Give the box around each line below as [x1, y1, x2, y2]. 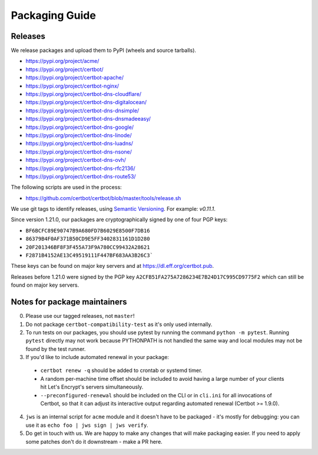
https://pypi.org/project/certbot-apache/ [25, 74, 124, 81]
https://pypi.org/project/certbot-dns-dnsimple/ [25, 107, 140, 114]
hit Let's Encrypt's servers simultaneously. [40, 383, 144, 391]
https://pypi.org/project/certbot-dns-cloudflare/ [25, 91, 141, 98]
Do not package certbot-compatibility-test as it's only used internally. [25, 321, 213, 328]
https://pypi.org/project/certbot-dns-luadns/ [25, 140, 134, 147]
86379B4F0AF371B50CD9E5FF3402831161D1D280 [25, 235, 150, 243]
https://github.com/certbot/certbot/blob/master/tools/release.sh [25, 194, 181, 201]
